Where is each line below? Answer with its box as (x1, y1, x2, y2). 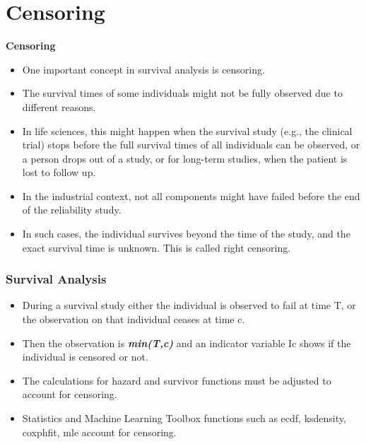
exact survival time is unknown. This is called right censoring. (22, 240, 291, 255)
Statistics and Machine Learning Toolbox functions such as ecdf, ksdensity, (22, 411, 346, 426)
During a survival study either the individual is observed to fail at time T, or (22, 298, 356, 312)
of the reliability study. (22, 202, 122, 217)
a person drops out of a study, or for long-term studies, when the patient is (22, 151, 348, 165)
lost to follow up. (22, 165, 96, 180)
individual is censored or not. (22, 349, 148, 364)
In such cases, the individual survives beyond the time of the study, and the (22, 226, 350, 241)
